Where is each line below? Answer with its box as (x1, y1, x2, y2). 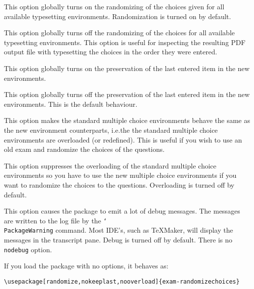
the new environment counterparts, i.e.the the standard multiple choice (4, 124, 218, 135)
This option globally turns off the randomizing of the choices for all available (4, 27, 235, 38)
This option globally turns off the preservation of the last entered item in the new (4, 89, 250, 99)
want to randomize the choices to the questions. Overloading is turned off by (4, 179, 235, 190)
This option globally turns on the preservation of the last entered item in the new (4, 63, 250, 73)
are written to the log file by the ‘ (4, 215, 107, 225)
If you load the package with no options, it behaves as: (4, 261, 169, 271)
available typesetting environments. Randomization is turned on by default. (4, 11, 231, 21)
